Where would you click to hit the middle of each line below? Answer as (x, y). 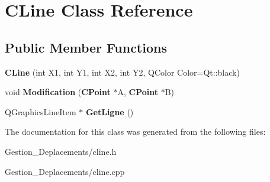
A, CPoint (138, 92)
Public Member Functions (86, 47)
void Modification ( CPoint (58, 92)
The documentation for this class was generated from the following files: (135, 131)
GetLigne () (110, 111)
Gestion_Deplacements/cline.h (61, 151)
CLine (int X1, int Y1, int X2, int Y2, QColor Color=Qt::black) (122, 72)
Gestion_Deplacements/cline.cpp (65, 171)
